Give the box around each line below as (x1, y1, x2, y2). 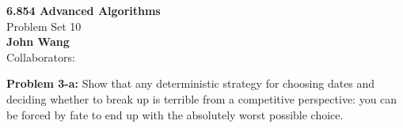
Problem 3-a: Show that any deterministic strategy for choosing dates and (6, 75, 375, 92)
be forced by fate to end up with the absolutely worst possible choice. (6, 106, 344, 122)
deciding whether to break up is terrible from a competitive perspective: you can (6, 90, 397, 107)
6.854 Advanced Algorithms (6, 2, 161, 18)
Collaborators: (6, 48, 75, 65)
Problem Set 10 (6, 17, 82, 34)
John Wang (6, 33, 70, 50)
